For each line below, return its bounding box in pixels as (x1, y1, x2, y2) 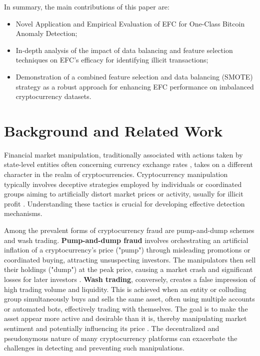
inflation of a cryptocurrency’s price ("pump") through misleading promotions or (4, 244, 250, 255)
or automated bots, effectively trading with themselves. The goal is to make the (4, 303, 248, 313)
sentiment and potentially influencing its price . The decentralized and (4, 322, 219, 333)
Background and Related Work (4, 120, 223, 140)
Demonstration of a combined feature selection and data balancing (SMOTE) (15, 71, 253, 81)
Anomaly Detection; (15, 28, 77, 38)
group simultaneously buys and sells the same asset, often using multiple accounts (4, 293, 255, 304)
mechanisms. (4, 208, 42, 218)
